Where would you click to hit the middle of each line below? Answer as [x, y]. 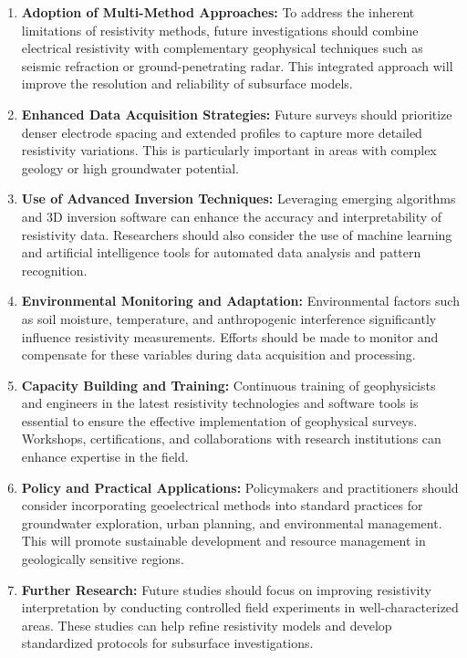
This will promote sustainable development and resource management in [223, 541]
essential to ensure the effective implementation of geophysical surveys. [219, 420]
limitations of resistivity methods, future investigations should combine [220, 30]
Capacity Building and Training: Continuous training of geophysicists [228, 385]
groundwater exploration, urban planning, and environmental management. [232, 522]
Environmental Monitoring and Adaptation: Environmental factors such [240, 301]
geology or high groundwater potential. [130, 167]
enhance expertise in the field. [105, 457]
